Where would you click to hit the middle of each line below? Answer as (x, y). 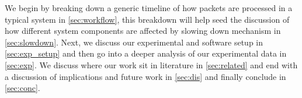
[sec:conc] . (22, 88)
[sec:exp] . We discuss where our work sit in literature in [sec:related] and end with (151, 64)
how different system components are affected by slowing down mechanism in (143, 31)
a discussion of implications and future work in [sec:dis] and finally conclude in (145, 76)
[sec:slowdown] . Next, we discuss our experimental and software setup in (134, 42)
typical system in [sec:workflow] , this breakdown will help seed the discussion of (147, 19)
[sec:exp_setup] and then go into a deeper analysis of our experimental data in (146, 53)
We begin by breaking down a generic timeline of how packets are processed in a (149, 8)
